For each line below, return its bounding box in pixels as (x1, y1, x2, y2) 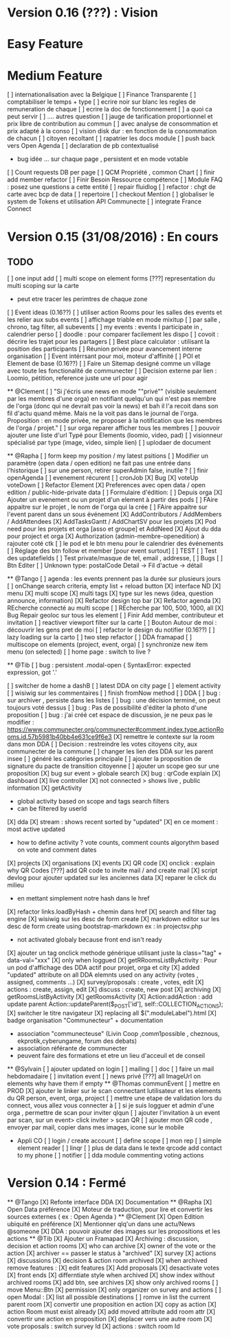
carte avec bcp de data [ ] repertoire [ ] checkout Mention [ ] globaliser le (7, 190, 214, 199)
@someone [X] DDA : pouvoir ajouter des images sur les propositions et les (7, 1227, 221, 1235)
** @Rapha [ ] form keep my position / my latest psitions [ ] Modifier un (7, 452, 208, 460)
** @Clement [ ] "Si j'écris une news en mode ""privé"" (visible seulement (7, 387, 217, 396)
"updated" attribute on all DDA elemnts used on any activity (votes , (7, 971, 199, 979)
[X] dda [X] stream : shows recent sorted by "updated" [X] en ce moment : (7, 818, 219, 826)
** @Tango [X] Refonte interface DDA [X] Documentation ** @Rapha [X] (7, 1198, 212, 1206)
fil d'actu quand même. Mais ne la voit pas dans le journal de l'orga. (7, 409, 199, 417)
